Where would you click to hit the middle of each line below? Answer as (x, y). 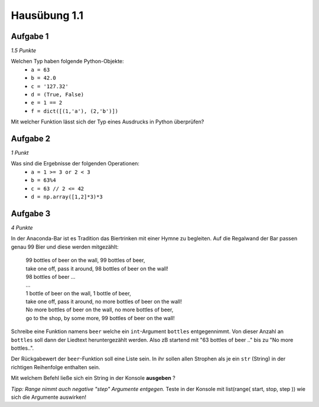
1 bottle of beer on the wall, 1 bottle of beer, (78, 293)
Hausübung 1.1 (47, 15)
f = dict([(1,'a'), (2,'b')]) (75, 111)
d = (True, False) (58, 95)
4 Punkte (22, 227)
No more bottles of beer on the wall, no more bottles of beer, (100, 310)
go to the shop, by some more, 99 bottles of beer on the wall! (100, 318)
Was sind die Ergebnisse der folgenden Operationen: (75, 164)
